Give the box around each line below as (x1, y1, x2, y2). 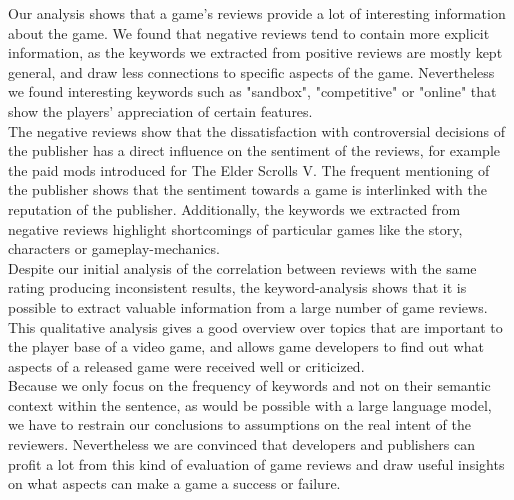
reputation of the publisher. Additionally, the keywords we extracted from (8, 198, 461, 219)
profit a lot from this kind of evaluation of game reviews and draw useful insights (8, 453, 505, 474)
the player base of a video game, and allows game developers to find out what (8, 336, 484, 357)
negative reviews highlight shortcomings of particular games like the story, (8, 218, 463, 239)
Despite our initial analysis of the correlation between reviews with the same (8, 257, 477, 278)
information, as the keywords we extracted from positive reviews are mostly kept (8, 42, 503, 63)
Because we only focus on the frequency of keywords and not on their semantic (8, 375, 491, 396)
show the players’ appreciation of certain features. (8, 100, 313, 121)
